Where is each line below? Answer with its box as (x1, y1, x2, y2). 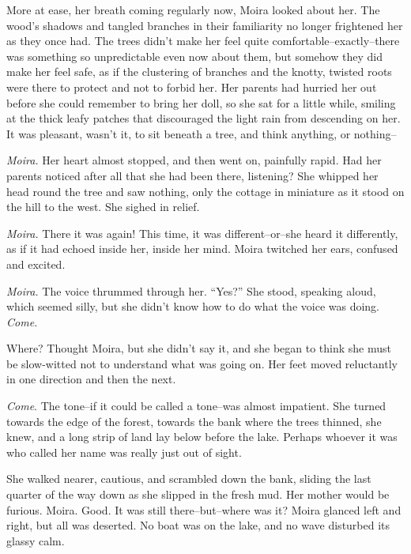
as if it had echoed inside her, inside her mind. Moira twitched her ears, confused (6, 240, 398, 257)
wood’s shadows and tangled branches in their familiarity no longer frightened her (6, 17, 403, 33)
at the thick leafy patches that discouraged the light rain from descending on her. (6, 110, 401, 126)
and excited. (6, 255, 66, 272)
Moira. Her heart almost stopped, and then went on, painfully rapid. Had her (6, 152, 382, 168)
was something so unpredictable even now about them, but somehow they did (6, 47, 383, 64)
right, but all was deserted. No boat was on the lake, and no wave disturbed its (6, 517, 390, 533)
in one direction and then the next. (6, 371, 176, 387)
